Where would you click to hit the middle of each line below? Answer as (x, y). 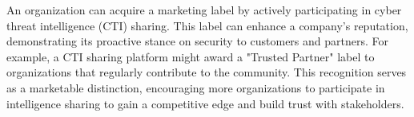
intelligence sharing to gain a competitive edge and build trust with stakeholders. (205, 103)
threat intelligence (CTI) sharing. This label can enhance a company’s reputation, (207, 25)
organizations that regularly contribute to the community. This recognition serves (207, 72)
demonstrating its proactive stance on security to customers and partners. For (197, 41)
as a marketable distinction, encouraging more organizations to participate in (196, 87)
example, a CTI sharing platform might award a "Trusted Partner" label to (191, 56)
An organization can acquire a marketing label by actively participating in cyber (204, 10)
